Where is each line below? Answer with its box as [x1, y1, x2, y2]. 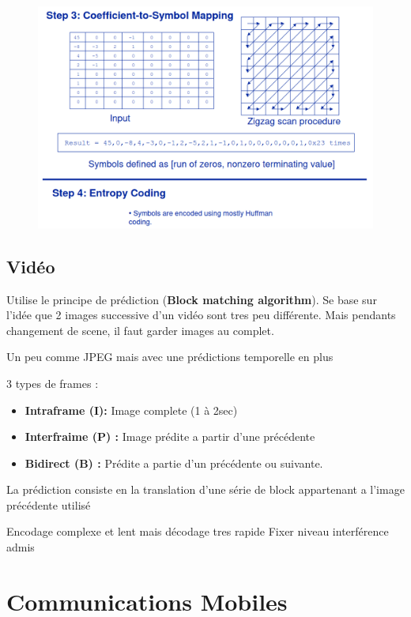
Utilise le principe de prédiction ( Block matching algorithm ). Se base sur [6, 291, 377, 307]
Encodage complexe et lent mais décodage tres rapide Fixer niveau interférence [6, 523, 389, 540]
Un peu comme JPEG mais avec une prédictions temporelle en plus [6, 348, 334, 365]
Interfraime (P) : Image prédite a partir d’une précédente [25, 428, 315, 445]
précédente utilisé [6, 496, 91, 513]
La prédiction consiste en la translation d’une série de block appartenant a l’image [6, 481, 405, 498]
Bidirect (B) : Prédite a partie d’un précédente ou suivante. [25, 454, 323, 471]
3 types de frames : [6, 374, 99, 391]
